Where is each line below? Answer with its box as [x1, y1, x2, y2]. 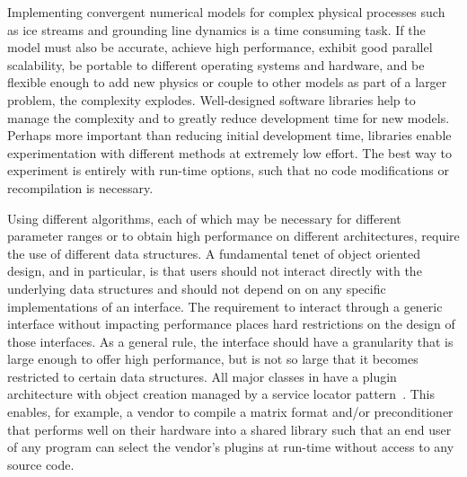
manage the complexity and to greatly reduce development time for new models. [7, 108, 450, 127]
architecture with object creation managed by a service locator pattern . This [7, 384, 435, 403]
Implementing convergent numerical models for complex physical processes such [7, 3, 445, 21]
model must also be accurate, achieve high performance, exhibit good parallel [7, 38, 433, 57]
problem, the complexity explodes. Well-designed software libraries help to [7, 90, 416, 109]
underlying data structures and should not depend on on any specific [7, 278, 386, 297]
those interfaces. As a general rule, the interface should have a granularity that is [7, 331, 454, 350]
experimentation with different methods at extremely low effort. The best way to [7, 143, 452, 162]
